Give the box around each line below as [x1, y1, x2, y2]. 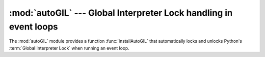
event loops [9, 21, 58, 32]
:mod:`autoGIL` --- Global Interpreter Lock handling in [9, 7, 233, 18]
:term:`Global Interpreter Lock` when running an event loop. [9, 45, 130, 51]
